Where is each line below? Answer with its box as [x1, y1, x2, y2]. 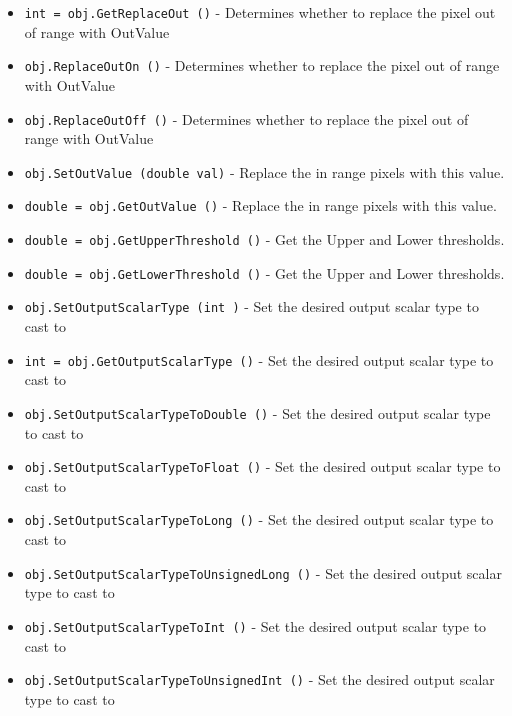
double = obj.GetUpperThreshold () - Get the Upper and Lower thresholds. [24, 229, 505, 250]
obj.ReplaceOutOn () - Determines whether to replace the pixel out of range [24, 55, 500, 76]
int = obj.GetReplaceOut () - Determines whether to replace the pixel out [24, 2, 496, 22]
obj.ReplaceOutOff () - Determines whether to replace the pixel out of [24, 108, 469, 129]
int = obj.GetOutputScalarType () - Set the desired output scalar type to [24, 349, 494, 370]
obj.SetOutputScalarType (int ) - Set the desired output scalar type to [24, 296, 479, 317]
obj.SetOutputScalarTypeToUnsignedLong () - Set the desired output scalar [24, 562, 502, 583]
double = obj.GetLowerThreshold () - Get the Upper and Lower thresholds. [24, 262, 505, 283]
